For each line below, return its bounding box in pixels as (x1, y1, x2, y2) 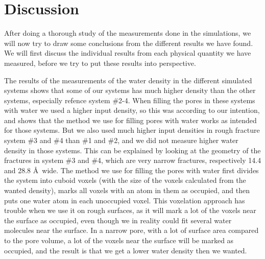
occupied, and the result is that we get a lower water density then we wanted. (4, 245, 247, 255)
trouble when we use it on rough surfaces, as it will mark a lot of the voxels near (4, 205, 256, 216)
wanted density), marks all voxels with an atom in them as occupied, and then (4, 185, 250, 196)
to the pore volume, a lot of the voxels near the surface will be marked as (4, 235, 234, 245)
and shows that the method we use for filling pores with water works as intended (4, 114, 257, 125)
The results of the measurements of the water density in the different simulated (4, 75, 252, 85)
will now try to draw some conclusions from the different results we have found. (4, 37, 253, 48)
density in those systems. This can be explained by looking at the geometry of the (4, 145, 261, 155)
